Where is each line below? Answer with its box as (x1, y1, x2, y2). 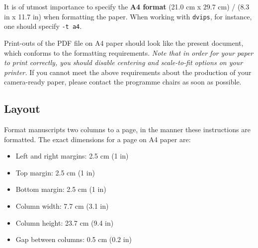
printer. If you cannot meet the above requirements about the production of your (4, 67, 252, 77)
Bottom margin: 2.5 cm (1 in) (15, 184, 106, 194)
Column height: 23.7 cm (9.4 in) (15, 217, 114, 228)
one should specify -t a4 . (4, 21, 82, 31)
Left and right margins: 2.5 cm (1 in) (15, 151, 129, 161)
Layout (4, 101, 40, 116)
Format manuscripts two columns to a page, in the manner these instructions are (4, 124, 251, 135)
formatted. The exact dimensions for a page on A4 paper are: (4, 134, 191, 144)
